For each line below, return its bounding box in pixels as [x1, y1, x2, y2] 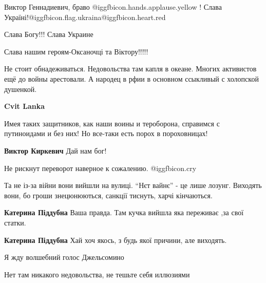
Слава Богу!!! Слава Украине [4, 29, 93, 40]
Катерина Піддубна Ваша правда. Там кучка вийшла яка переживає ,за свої [4, 207, 244, 218]
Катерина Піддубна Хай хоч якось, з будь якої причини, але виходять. [4, 234, 227, 245]
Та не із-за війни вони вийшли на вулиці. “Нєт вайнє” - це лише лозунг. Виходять [4, 180, 262, 191]
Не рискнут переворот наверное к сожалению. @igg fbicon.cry [4, 162, 197, 173]
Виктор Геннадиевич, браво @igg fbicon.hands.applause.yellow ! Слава [4, 2, 222, 12]
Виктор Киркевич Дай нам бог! [4, 145, 107, 156]
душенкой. [4, 83, 37, 94]
